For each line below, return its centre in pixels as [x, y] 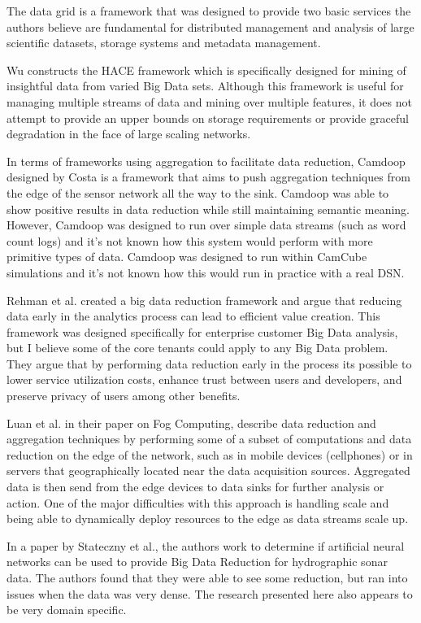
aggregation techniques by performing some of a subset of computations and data [209, 439]
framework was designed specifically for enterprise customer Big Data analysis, [202, 331]
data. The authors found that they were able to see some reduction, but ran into [207, 577]
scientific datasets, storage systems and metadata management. [164, 43]
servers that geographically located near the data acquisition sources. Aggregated [208, 471]
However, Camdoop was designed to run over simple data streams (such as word [206, 225]
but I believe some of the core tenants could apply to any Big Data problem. [197, 348]
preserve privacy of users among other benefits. [124, 396]
